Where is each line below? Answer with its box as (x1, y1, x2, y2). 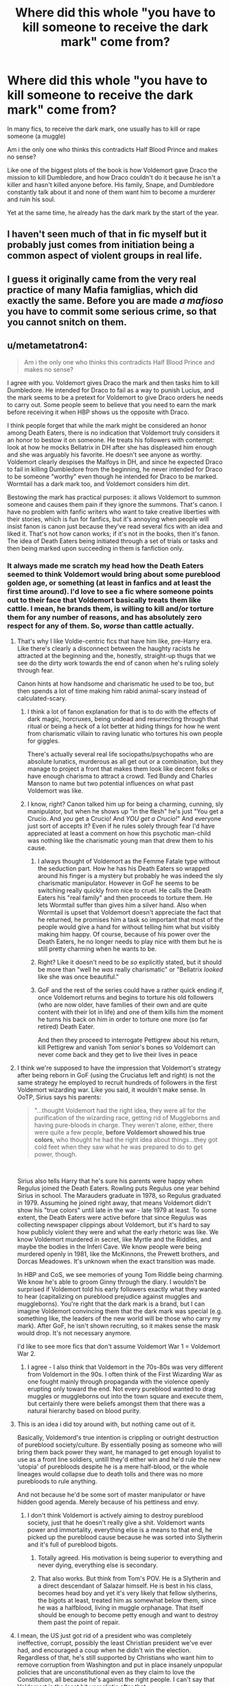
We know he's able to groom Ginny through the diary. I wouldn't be (16, 1278, 207, 1286)
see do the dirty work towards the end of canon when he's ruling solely (16, 659, 219, 667)
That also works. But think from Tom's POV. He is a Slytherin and (37, 1574, 221, 1582)
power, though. (34, 1150, 78, 1158)
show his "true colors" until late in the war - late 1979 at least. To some (16, 1205, 217, 1214)
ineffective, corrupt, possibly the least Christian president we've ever (16, 1639, 213, 1647)
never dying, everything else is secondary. (37, 1561, 158, 1569)
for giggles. (27, 736, 60, 745)
